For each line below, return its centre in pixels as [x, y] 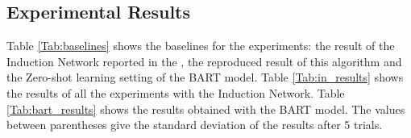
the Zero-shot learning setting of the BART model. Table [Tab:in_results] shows [205, 77]
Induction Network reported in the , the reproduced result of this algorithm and [204, 61]
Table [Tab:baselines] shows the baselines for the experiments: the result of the [201, 46]
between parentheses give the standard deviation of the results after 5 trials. [195, 125]
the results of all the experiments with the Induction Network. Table [176, 92]
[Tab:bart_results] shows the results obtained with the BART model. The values [206, 109]
